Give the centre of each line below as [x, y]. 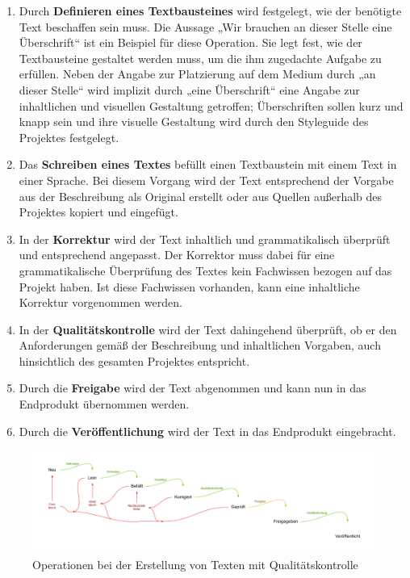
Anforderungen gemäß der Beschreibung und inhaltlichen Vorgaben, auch [200, 345]
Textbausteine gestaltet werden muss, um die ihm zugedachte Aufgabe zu [200, 58]
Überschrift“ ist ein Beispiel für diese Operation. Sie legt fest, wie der [190, 42]
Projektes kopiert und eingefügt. [98, 212]
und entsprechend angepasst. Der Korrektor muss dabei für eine [177, 255]
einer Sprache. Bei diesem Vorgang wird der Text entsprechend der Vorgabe [206, 180]
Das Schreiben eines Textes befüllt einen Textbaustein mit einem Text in [208, 164]
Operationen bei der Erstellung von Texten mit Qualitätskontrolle [195, 565]
